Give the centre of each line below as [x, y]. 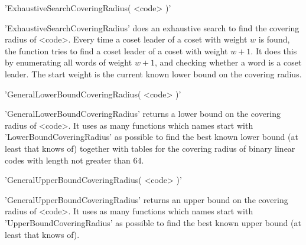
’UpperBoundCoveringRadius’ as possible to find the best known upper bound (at [153, 222]
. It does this [274, 50]
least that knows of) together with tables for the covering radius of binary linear [150, 148]
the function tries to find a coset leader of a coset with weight [116, 50]
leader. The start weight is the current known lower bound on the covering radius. [153, 73]
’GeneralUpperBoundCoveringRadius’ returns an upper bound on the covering [147, 199]
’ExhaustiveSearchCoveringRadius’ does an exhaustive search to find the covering [152, 27]
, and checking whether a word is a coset [228, 62]
